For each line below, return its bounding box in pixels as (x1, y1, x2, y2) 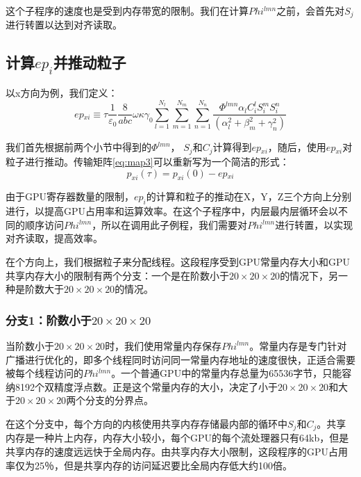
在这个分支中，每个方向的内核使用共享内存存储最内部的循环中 (6, 416, 287, 430)
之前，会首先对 (276, 3, 345, 17)
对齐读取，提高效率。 (6, 231, 103, 245)
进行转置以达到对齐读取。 (6, 17, 122, 32)
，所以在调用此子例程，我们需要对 (92, 217, 248, 232)
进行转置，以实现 (275, 217, 353, 232)
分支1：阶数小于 (6, 311, 92, 328)
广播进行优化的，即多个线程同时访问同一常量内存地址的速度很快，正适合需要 (6, 352, 355, 366)
